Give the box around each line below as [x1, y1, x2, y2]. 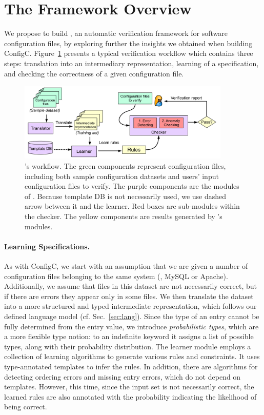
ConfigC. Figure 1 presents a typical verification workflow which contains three [4, 48, 253, 58]
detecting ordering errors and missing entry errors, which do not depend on [4, 371, 241, 382]
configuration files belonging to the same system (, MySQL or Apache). [4, 270, 228, 281]
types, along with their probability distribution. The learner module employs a [4, 341, 251, 351]
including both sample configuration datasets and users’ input [25, 170, 219, 181]
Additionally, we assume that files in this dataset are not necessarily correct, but [4, 281, 257, 291]
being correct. [4, 401, 47, 412]
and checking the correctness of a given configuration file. [4, 68, 184, 78]
